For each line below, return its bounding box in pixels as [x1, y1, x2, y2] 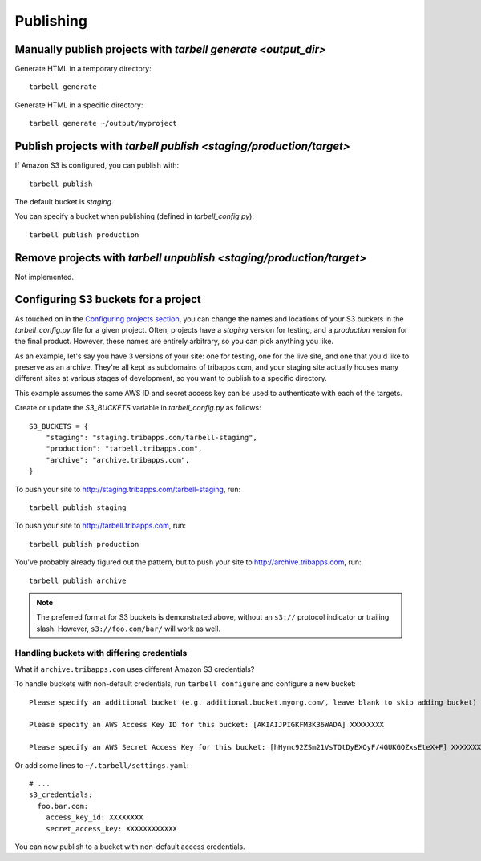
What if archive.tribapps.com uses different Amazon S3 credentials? [14, 664, 255, 673]
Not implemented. [14, 272, 75, 281]
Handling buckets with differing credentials [14, 648, 188, 659]
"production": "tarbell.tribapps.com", [45, 444, 203, 453]
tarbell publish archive [29, 576, 127, 585]
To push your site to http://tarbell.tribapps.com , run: [14, 521, 186, 531]
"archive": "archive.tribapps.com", [45, 455, 190, 464]
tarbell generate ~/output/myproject [29, 119, 178, 128]
